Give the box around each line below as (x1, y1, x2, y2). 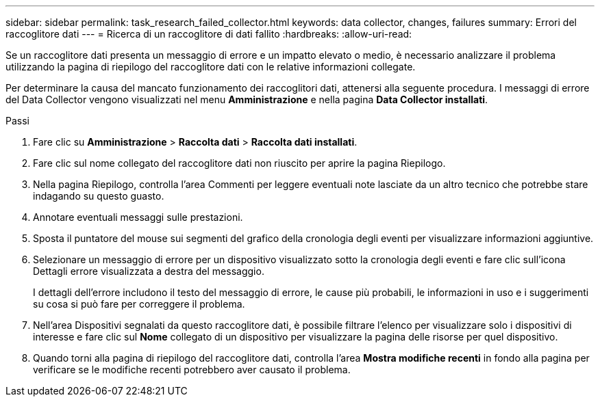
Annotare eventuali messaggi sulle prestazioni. (33, 211, 243, 223)
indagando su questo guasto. (33, 190, 164, 202)
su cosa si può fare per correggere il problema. (33, 298, 245, 310)
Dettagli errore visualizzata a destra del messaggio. (33, 265, 264, 277)
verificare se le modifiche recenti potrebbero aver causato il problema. (33, 364, 351, 375)
